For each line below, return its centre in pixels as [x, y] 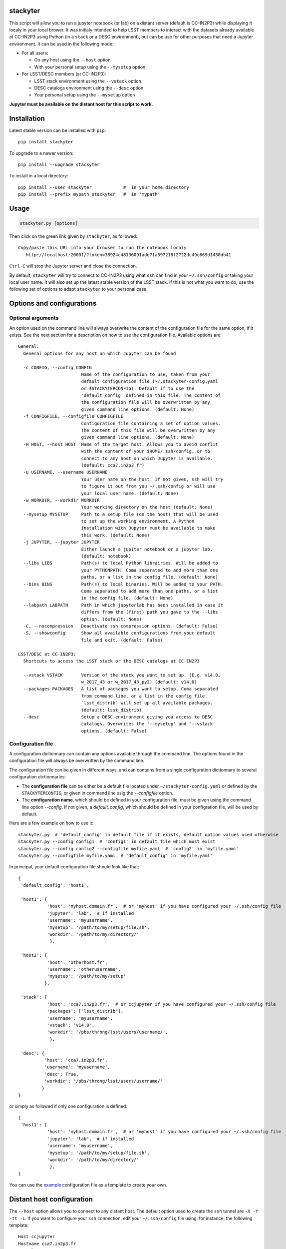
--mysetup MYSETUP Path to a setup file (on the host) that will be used [121, 514]
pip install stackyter [46, 142]
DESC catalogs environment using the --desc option [89, 88]
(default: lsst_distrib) [112, 710]
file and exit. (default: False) [122, 640]
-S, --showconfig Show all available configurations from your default [119, 633]
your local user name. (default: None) [130, 493]
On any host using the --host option [72, 60]
